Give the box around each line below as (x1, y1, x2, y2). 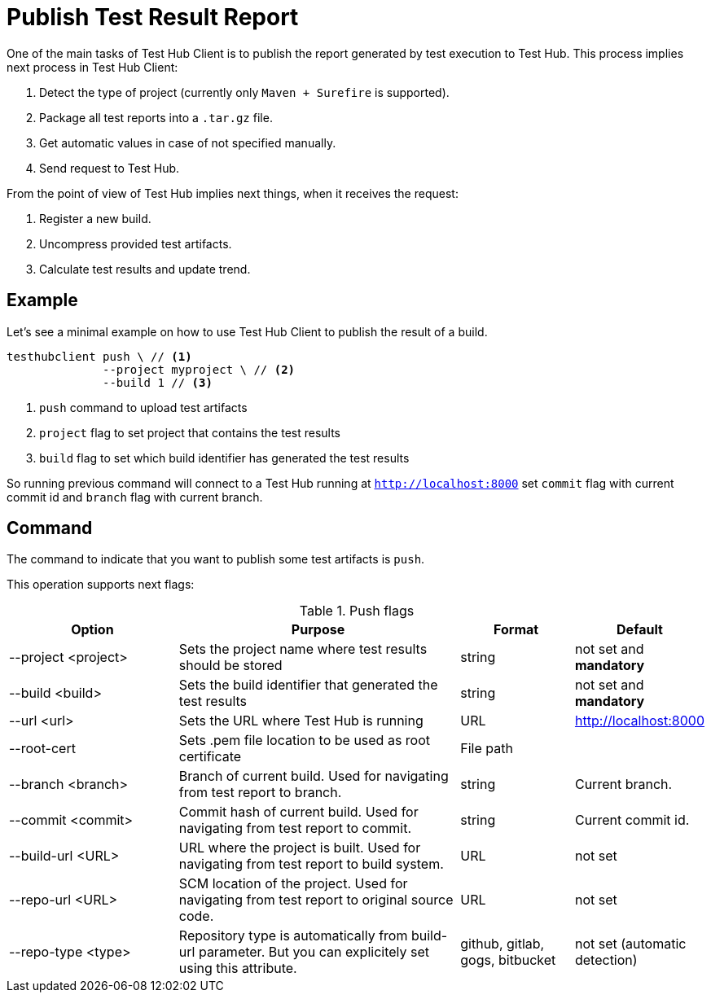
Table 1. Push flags (299, 602, 415, 620)
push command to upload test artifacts (39, 400, 248, 414)
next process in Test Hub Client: (7, 59, 178, 74)
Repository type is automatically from (178, 927, 408, 944)
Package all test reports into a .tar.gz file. (39, 110, 273, 125)
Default (617, 621, 663, 638)
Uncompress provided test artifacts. (39, 236, 232, 251)
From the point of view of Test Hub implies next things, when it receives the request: (7, 186, 459, 200)
